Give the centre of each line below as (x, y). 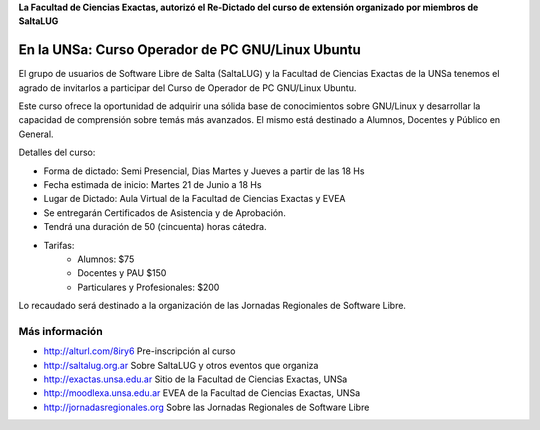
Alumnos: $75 (106, 259)
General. (36, 134)
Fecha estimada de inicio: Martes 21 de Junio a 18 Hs (152, 185)
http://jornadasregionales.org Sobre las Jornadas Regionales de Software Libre (206, 407)
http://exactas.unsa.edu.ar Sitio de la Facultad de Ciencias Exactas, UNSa (195, 379)
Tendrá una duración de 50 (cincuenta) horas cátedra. (155, 227)
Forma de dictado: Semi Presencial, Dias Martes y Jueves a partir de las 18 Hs (204, 171)
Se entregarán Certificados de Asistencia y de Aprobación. (165, 212)
